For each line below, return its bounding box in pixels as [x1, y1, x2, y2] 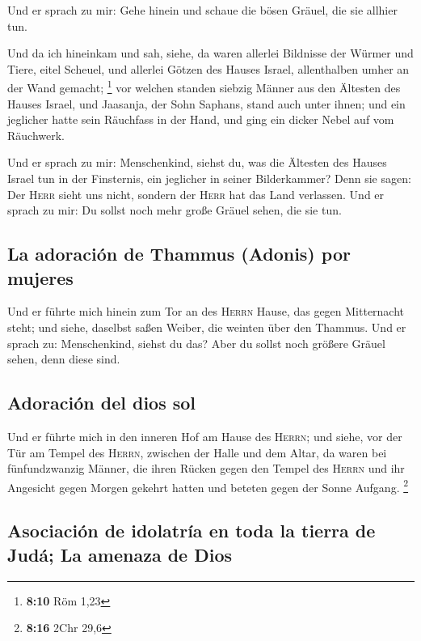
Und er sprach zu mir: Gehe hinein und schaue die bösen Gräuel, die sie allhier [7, 2, 398, 18]
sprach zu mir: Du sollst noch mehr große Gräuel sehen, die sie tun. [7, 202, 342, 219]
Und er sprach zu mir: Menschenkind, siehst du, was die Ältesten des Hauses [7, 154, 387, 171]
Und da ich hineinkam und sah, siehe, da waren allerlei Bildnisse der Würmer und [7, 45, 414, 62]
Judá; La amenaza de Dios [7, 541, 233, 567]
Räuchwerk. [7, 126, 65, 143]
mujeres [7, 265, 74, 290]
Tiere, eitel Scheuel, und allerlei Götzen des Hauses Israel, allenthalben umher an [7, 60, 410, 77]
